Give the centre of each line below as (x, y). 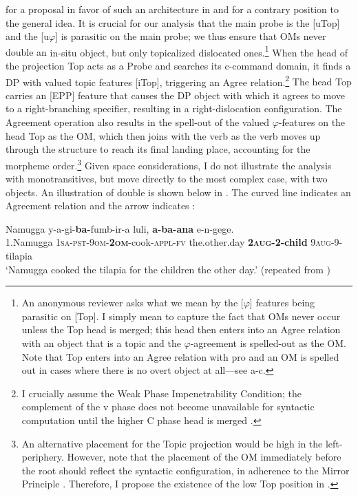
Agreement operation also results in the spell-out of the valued (138, 122)
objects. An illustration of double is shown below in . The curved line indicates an (178, 192)
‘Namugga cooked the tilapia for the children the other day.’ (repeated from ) (168, 269)
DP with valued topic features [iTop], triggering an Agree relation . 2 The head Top (179, 81)
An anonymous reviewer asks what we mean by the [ (133, 303)
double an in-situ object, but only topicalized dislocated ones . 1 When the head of (177, 51)
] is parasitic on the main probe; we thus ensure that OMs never (191, 36)
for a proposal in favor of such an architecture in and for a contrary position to (172, 9)
